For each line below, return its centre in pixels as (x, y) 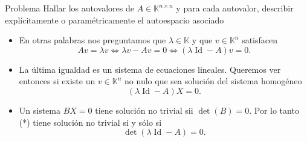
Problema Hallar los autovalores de (69, 8)
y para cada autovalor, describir (235, 8)
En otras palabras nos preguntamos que (92, 40)
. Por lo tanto (274, 110)
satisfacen (260, 40)
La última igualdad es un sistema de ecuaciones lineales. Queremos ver (150, 69)
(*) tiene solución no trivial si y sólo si (90, 122)
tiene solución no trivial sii (144, 110)
